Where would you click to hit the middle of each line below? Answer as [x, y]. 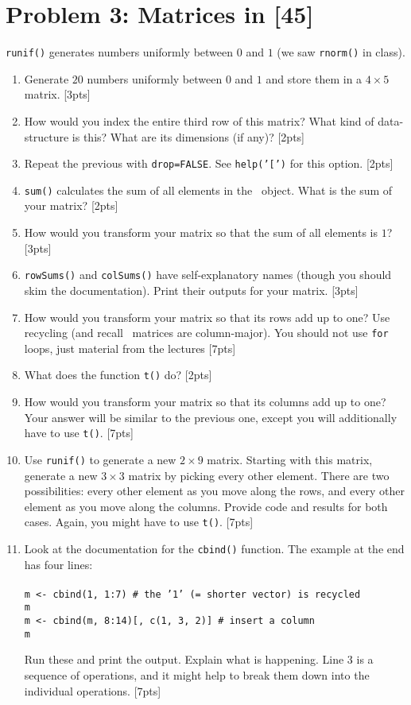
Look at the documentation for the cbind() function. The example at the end [214, 548]
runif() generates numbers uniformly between [120, 52]
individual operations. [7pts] [93, 690]
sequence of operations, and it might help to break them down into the [197, 675]
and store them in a [314, 78]
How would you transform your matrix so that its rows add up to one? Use [207, 317]
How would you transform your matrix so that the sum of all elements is [201, 232]
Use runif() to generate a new [100, 459]
